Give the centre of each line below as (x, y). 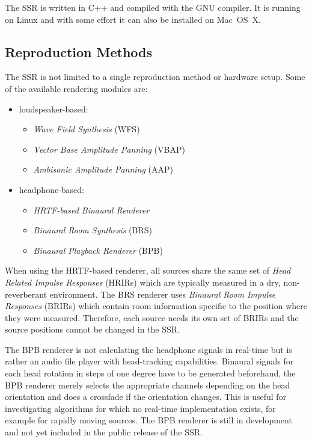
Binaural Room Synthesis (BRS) (93, 230)
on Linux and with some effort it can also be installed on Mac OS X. (133, 19)
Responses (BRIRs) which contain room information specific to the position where (156, 306)
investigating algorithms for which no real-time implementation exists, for (140, 408)
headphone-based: (52, 189)
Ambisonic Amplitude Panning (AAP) (103, 169)
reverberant (26, 294)
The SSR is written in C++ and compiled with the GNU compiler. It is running (153, 7)
